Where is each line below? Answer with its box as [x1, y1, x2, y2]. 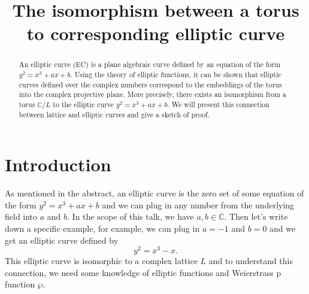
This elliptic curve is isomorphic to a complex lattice [5, 254, 198, 267]
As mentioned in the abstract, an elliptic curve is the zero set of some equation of [5, 187, 304, 199]
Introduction [5, 152, 111, 177]
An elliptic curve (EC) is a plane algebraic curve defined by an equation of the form [19, 59, 281, 69]
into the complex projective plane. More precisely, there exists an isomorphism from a [19, 89, 286, 99]
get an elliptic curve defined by [5, 234, 119, 246]
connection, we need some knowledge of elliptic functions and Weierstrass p [5, 266, 281, 278]
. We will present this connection [167, 99, 269, 109]
